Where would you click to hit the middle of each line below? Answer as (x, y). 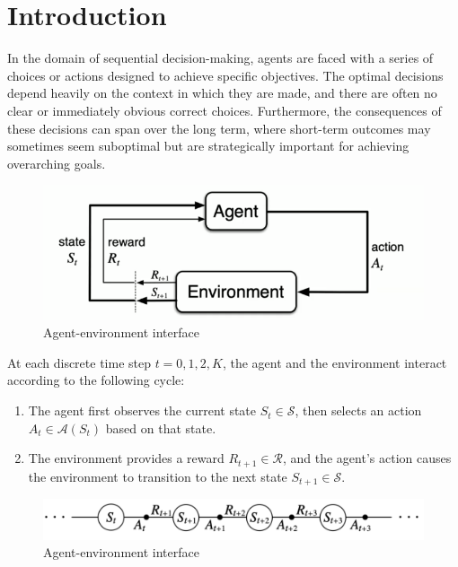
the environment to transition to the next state (158, 476)
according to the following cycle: (96, 380)
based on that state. (161, 427)
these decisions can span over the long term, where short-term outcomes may (219, 128)
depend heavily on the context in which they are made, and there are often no (222, 93)
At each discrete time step (79, 362)
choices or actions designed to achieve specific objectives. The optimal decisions (225, 75)
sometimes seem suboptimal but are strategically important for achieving (208, 146)
